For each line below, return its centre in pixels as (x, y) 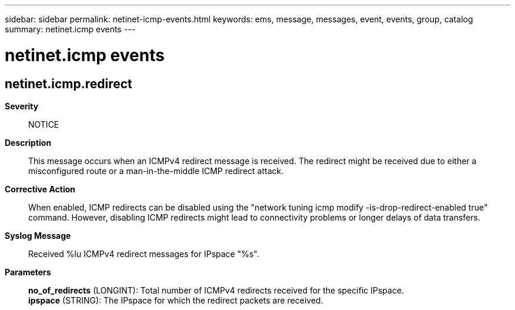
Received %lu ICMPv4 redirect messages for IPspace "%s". (144, 254)
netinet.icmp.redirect (68, 84)
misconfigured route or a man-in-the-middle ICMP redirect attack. (156, 171)
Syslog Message (38, 235)
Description (28, 142)
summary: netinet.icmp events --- (70, 29)
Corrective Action (40, 189)
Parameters (28, 272)
